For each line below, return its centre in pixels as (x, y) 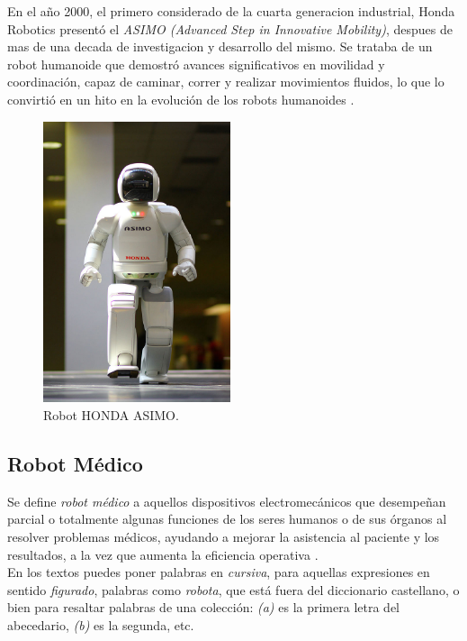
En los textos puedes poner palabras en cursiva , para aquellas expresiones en (219, 572)
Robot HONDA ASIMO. (111, 414)
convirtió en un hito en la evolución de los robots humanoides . (181, 99)
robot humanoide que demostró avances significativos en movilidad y (196, 64)
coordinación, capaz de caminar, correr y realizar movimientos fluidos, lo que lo (226, 82)
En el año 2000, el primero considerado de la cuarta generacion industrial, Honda (231, 11)
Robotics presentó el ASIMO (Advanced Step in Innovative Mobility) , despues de (230, 28)
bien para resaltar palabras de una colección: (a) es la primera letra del (203, 607)
